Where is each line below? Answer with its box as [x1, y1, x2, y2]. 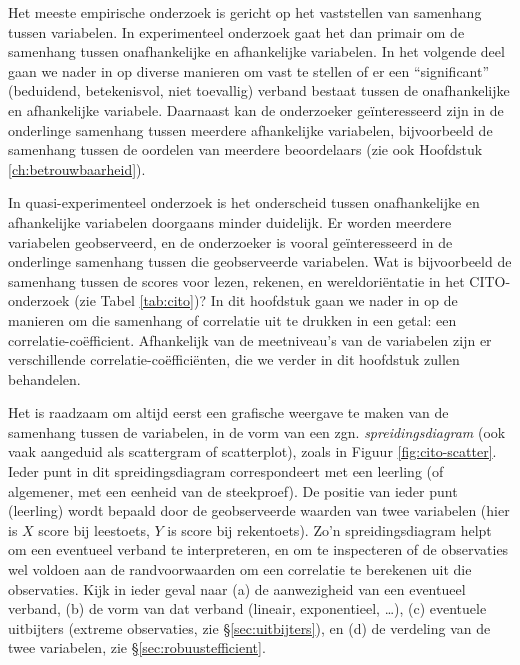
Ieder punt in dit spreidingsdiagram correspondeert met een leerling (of [8, 461, 444, 482]
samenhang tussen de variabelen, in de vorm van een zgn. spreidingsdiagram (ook [8, 421, 506, 442]
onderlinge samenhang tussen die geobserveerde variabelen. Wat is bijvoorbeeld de [8, 251, 512, 272]
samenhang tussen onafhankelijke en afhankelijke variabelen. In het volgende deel [8, 41, 505, 62]
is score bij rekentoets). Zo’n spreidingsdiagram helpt [167, 519, 492, 540]
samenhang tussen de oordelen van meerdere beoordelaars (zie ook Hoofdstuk [8, 139, 483, 160]
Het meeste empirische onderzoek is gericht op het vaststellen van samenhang [8, 2, 482, 22]
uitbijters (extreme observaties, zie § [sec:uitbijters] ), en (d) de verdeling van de [8, 617, 491, 638]
